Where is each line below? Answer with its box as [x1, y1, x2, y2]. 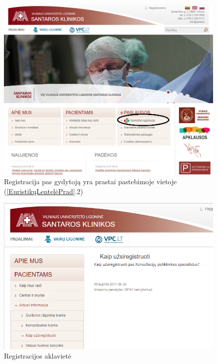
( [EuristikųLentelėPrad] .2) [4, 186, 83, 196]
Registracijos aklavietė [4, 351, 72, 361]
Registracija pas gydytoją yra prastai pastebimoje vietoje [4, 176, 177, 187]
